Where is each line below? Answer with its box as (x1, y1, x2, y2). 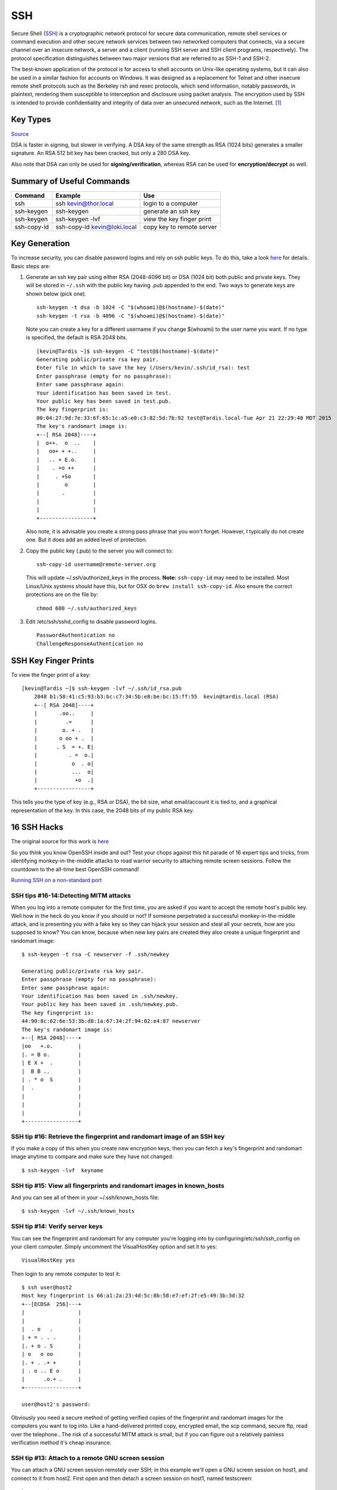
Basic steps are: (11, 262, 51, 269)
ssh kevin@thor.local (55, 199, 114, 207)
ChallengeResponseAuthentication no (36, 640, 143, 647)
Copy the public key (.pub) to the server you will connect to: (26, 547, 173, 554)
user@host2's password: (21, 1401, 91, 1408)
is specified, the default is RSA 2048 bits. (26, 334, 127, 341)
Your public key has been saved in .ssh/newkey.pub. (21, 1001, 179, 1008)
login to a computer (143, 199, 198, 207)
